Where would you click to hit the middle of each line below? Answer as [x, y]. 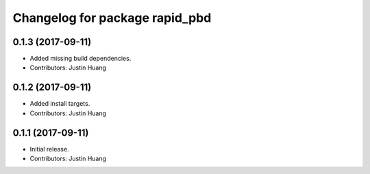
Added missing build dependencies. [81, 59]
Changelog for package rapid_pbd [112, 18]
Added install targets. [60, 104]
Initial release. [49, 149]
